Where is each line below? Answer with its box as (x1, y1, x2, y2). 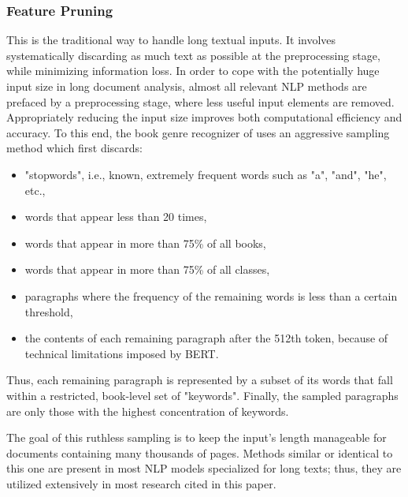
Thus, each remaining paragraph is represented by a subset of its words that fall (6, 372, 393, 388)
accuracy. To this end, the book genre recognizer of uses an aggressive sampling (6, 124, 390, 140)
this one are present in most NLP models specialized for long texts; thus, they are (6, 460, 402, 476)
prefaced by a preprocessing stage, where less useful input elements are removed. (6, 93, 395, 110)
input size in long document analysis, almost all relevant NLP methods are (6, 78, 367, 94)
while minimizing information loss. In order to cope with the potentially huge (6, 62, 380, 79)
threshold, (24, 303, 73, 319)
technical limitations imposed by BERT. (24, 345, 219, 361)
